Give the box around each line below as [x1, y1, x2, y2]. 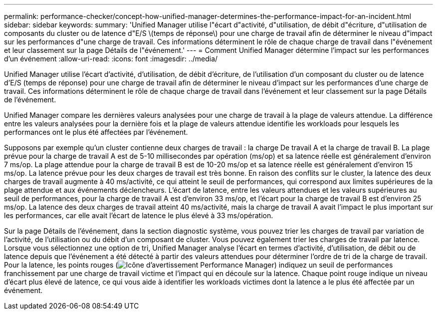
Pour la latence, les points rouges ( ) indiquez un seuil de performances [4, 261, 393, 269]
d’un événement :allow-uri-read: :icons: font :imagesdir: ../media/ [4, 54, 218, 63]
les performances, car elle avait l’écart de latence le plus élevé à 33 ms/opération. [4, 211, 273, 220]
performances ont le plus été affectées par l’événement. [4, 128, 188, 136]
